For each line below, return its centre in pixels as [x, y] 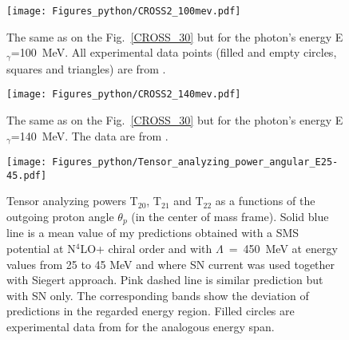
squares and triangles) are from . [86, 68]
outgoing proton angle [60, 216]
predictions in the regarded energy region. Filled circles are [151, 311]
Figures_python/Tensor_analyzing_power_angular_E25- [195, 162]
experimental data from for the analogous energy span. [141, 326]
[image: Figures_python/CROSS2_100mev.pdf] [124, 11]
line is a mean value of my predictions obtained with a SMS [153, 233]
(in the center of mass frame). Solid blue [230, 216]
